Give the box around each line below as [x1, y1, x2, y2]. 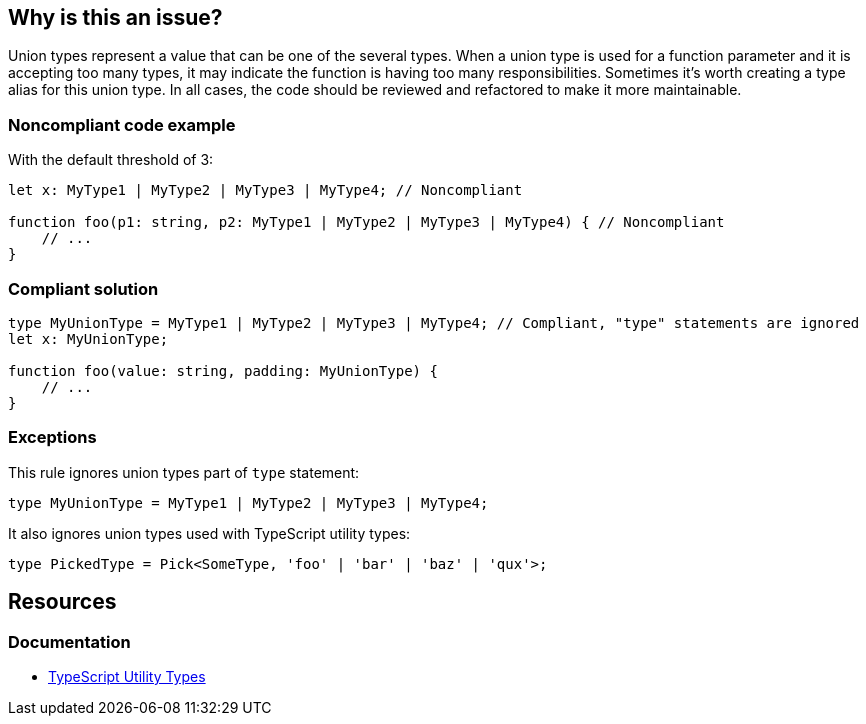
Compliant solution [8, 278, 159, 299]
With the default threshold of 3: [8, 151, 214, 169]
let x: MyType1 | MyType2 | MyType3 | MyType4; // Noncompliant [8, 182, 523, 199]
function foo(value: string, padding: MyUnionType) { [8, 362, 438, 379]
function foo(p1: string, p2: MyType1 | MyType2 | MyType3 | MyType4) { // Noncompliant [8, 214, 725, 231]
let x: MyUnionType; [8, 330, 169, 347]
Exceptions [8, 427, 97, 448]
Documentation [8, 631, 131, 652]
